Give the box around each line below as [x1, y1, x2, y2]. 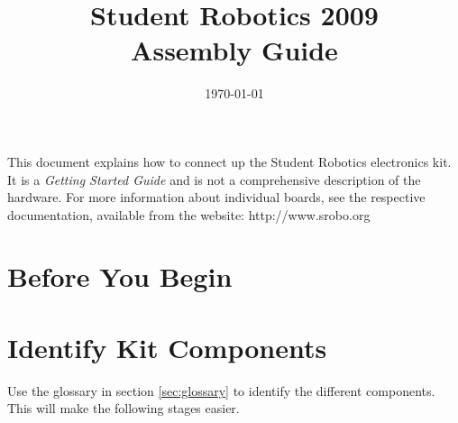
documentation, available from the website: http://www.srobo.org [7, 205, 371, 224]
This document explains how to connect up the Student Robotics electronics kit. [7, 152, 452, 170]
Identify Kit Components [7, 328, 327, 365]
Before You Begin [7, 258, 233, 295]
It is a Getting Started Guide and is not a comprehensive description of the [7, 170, 421, 189]
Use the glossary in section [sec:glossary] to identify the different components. [7, 381, 435, 400]
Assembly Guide [131, 32, 338, 69]
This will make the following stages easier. [7, 399, 240, 418]
